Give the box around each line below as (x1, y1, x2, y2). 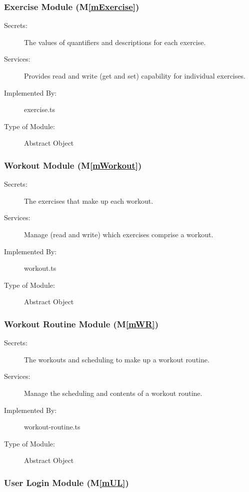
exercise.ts (24, 104, 55, 115)
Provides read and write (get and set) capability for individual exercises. (24, 71, 245, 81)
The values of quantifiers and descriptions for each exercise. (24, 37, 206, 47)
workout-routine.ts (24, 421, 80, 432)
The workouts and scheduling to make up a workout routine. (24, 354, 209, 364)
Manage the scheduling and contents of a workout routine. (24, 387, 202, 398)
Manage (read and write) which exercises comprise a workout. (24, 229, 213, 239)
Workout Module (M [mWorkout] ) (4, 159, 142, 171)
